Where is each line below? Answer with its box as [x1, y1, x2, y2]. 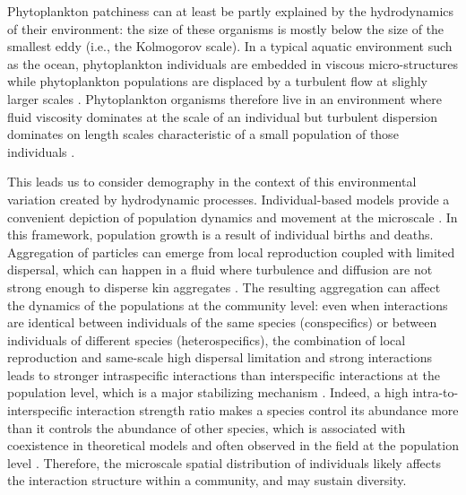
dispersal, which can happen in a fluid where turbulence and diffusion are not [7, 260, 433, 279]
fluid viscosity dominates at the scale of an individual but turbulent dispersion [7, 107, 438, 126]
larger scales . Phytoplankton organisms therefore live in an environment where [7, 89, 442, 108]
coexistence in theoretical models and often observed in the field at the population [7, 436, 459, 455]
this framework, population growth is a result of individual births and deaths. [7, 225, 434, 244]
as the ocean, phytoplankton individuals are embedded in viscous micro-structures [7, 54, 459, 73]
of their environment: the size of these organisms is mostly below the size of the [7, 19, 444, 38]
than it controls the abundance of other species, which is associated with [7, 418, 406, 437]
